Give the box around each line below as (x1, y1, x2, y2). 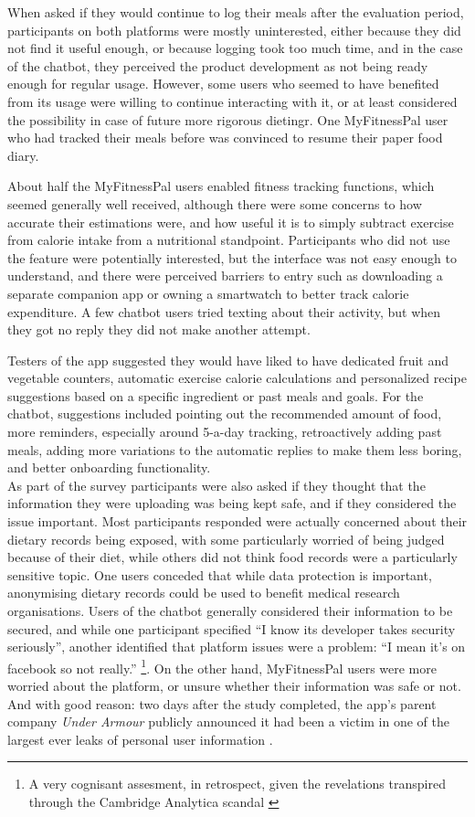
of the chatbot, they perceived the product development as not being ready (7, 56, 428, 75)
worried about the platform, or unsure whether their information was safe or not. (7, 676, 461, 695)
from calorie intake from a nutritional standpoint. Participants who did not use (7, 230, 450, 249)
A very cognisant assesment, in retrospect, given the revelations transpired (28, 774, 446, 793)
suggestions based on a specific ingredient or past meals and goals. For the (7, 386, 424, 405)
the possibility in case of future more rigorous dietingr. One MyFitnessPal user (7, 110, 449, 129)
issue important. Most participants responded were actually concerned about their (7, 512, 468, 531)
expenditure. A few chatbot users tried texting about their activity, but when (7, 302, 441, 321)
